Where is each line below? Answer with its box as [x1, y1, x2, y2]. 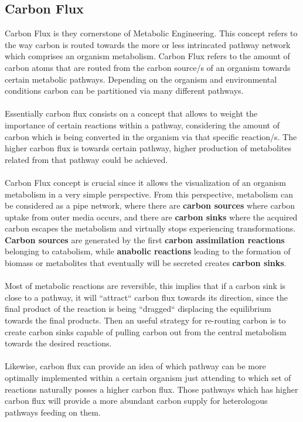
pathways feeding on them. [5, 406, 101, 418]
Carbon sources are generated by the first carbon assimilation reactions [5, 233, 285, 246]
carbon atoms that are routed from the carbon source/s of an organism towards [5, 61, 291, 73]
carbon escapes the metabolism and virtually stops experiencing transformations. [5, 222, 296, 234]
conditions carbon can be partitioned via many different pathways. [5, 84, 244, 97]
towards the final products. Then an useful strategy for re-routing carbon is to [5, 314, 286, 326]
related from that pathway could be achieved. [5, 153, 168, 165]
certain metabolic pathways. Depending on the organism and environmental [5, 73, 277, 85]
